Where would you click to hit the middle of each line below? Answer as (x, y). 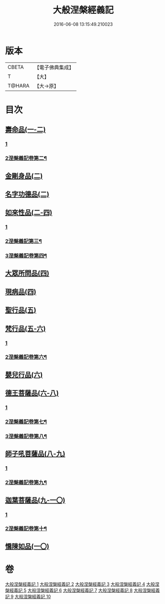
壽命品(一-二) (26, 130)
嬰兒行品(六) (24, 375)
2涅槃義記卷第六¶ (26, 357)
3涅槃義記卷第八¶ (26, 436)
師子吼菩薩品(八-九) (35, 454)
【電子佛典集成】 (54, 67)
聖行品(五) (21, 310)
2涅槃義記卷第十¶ (26, 529)
